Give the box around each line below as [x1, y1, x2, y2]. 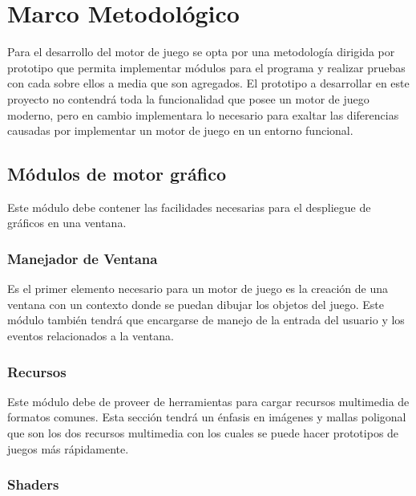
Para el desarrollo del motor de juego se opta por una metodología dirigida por [7, 43, 395, 60]
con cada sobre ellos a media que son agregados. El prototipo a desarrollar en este [7, 75, 410, 91]
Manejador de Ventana [7, 249, 158, 268]
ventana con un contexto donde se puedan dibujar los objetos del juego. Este [7, 295, 384, 312]
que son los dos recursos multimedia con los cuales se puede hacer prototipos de [7, 425, 399, 441]
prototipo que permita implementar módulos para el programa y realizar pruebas [7, 59, 406, 75]
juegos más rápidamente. [7, 440, 129, 457]
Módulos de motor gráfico [7, 161, 227, 186]
